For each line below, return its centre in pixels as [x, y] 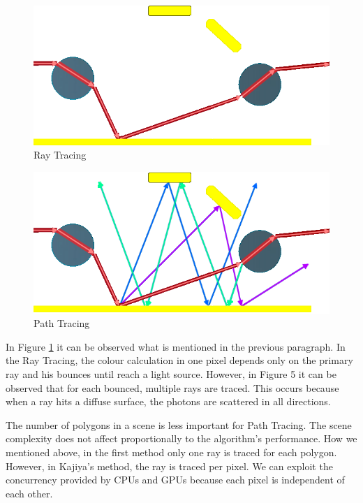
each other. [29, 493]
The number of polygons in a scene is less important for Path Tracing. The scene [179, 424]
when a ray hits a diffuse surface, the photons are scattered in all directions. [168, 401]
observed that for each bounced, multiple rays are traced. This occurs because [172, 387]
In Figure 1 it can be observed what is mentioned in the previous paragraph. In [176, 346]
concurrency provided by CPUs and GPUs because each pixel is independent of [175, 480]
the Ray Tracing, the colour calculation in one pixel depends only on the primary [179, 360]
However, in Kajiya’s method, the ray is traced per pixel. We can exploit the [169, 466]
